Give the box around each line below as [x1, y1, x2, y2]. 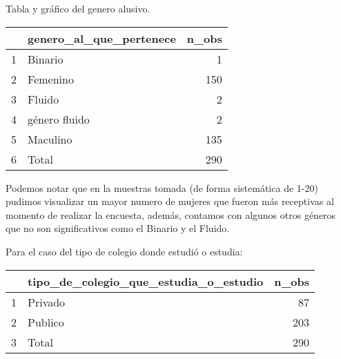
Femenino [28, 70, 74, 87]
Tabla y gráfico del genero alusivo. [6, 1, 150, 15]
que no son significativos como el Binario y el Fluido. [6, 221, 230, 235]
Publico [28, 313, 64, 330]
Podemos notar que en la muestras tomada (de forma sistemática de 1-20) [6, 180, 318, 195]
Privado [28, 293, 66, 310]
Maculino [28, 130, 72, 147]
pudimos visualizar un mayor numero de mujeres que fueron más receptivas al [6, 194, 334, 208]
